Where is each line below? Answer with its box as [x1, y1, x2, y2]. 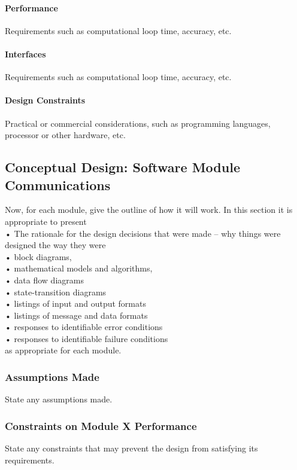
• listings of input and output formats [5, 297, 146, 310]
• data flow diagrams [5, 273, 84, 286]
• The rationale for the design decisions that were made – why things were [5, 227, 281, 239]
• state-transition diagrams [5, 285, 107, 298]
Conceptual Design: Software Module [5, 158, 240, 176]
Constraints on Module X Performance [5, 418, 197, 433]
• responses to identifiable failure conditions [5, 332, 168, 344]
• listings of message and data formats [5, 309, 148, 321]
